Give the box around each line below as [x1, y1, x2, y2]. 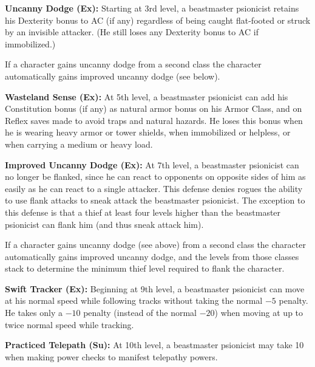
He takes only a [5, 306, 63, 319]
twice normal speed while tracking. [5, 318, 134, 331]
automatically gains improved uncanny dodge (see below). [5, 69, 220, 82]
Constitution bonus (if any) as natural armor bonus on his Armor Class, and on [5, 102, 302, 115]
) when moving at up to [214, 306, 303, 319]
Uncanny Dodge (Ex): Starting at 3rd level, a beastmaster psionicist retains [5, 2, 299, 14]
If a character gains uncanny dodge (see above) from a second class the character [5, 238, 306, 251]
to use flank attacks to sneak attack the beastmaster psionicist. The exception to [5, 194, 305, 207]
